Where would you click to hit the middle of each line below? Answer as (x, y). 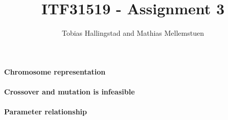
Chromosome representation (55, 71)
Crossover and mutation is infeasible (70, 91)
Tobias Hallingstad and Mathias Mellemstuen (133, 33)
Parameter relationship (46, 112)
